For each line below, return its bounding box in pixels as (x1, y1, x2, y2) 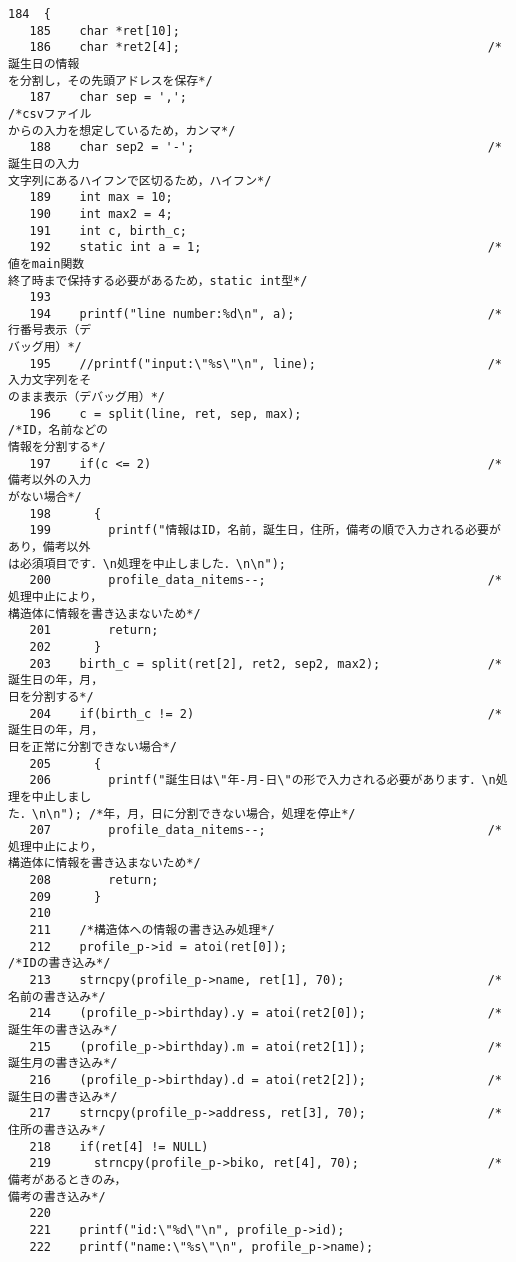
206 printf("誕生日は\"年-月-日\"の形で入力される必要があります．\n (29, 773, 496, 788)
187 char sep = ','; (29, 90, 187, 105)
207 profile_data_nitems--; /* (29, 823, 502, 838)
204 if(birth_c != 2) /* (29, 706, 502, 721)
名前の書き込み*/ (8, 989, 106, 1004)
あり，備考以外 (8, 540, 91, 554)
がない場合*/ (8, 490, 82, 505)
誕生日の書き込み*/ (8, 1089, 118, 1104)
